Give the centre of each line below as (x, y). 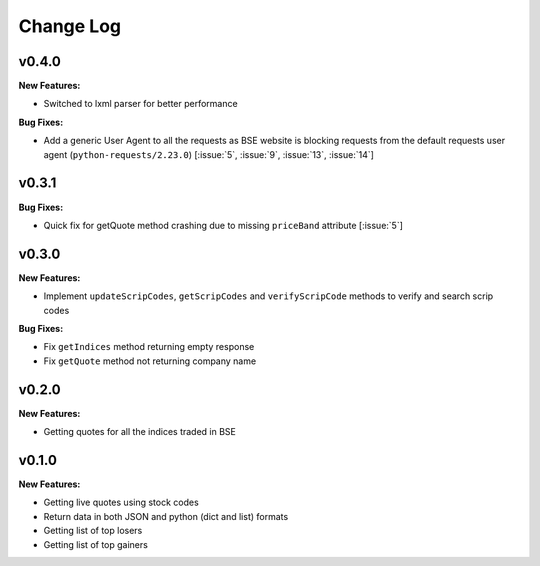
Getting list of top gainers (96, 544)
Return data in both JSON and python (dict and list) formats (166, 516)
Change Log (70, 26)
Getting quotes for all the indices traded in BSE (140, 432)
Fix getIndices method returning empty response (149, 347)
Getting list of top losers (93, 531)
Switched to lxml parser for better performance (141, 104)
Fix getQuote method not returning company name (150, 361)
